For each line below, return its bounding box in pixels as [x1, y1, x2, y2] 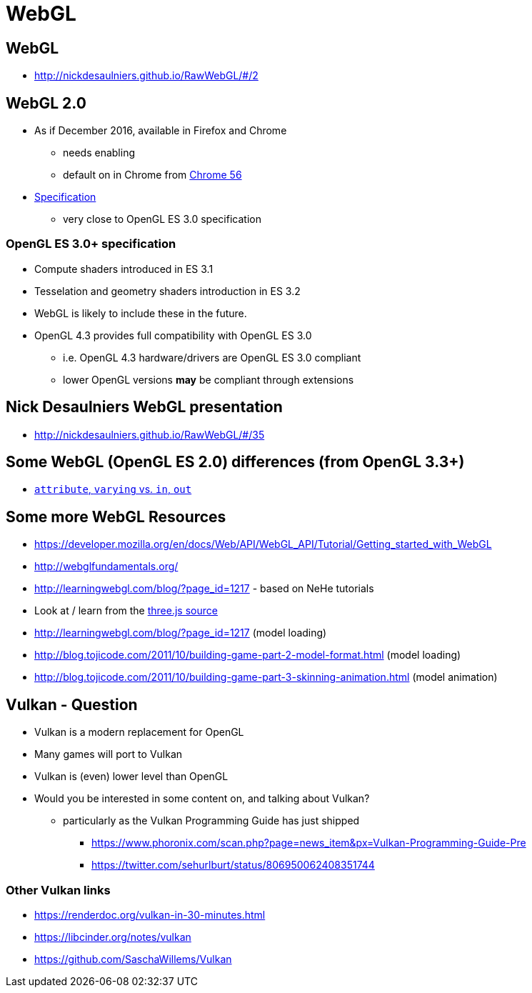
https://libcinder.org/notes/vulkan [34, 930, 191, 943]
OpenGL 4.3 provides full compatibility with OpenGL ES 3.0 [34, 329, 312, 341]
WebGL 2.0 [6, 94, 86, 112]
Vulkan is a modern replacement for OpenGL [34, 726, 244, 739]
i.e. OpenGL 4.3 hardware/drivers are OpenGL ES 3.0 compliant [63, 351, 361, 364]
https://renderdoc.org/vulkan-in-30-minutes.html [34, 908, 266, 921]
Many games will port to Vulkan [34, 748, 183, 761]
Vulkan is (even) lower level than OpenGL [34, 770, 229, 783]
